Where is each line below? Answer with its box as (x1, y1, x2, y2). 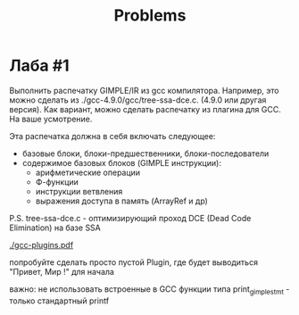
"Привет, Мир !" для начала (9, 266, 114, 277)
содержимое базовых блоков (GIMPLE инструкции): (21, 157, 221, 168)
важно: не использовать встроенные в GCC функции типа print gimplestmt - (9, 283, 290, 296)
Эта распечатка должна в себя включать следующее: (9, 130, 216, 141)
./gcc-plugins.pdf (9, 239, 74, 250)
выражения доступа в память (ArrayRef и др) (35, 195, 208, 206)
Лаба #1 (9, 55, 70, 76)
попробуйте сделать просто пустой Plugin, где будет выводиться (9, 256, 259, 268)
